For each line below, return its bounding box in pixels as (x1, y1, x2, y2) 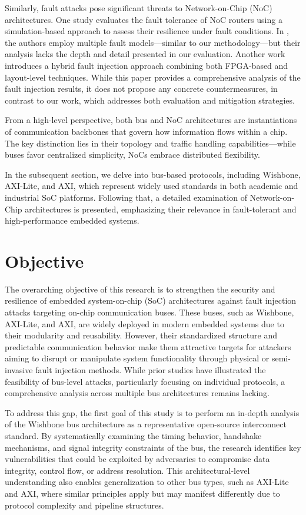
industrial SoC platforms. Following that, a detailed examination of (5, 191, 247, 203)
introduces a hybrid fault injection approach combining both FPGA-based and (5, 59, 288, 71)
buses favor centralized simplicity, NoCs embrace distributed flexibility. (5, 148, 260, 161)
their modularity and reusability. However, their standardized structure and (5, 329, 277, 341)
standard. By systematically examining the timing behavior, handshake (5, 429, 262, 441)
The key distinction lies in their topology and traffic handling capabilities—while (5, 137, 296, 149)
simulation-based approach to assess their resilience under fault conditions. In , (5, 25, 290, 37)
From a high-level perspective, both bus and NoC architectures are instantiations (5, 114, 297, 126)
